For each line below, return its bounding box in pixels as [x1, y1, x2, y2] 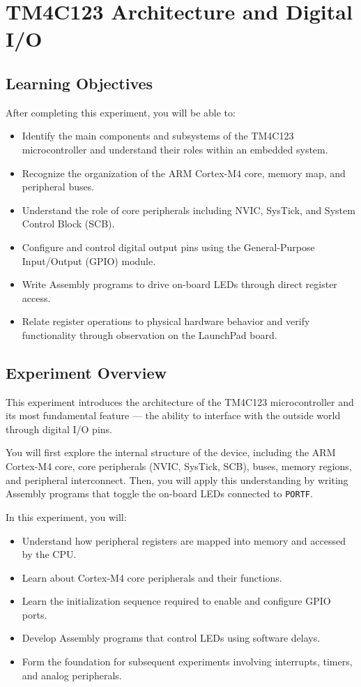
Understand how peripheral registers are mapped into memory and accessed [22, 533, 346, 548]
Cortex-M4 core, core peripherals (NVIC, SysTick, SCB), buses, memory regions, [6, 459, 352, 474]
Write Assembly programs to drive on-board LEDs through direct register [22, 277, 337, 292]
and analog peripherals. [22, 667, 122, 682]
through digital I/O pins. [6, 421, 112, 436]
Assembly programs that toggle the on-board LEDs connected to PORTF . [6, 486, 313, 501]
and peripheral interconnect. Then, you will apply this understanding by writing [6, 472, 348, 487]
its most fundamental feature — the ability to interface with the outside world [6, 408, 341, 423]
